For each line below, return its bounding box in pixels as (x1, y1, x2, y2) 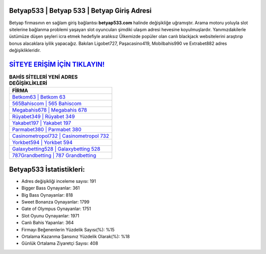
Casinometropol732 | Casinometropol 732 (12, 132, 109, 139)
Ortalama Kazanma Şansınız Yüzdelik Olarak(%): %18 (21, 234, 130, 239)
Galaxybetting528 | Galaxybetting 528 (12, 146, 100, 153)
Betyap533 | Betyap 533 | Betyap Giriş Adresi (9, 6, 152, 15)
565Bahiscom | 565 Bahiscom (12, 100, 82, 107)
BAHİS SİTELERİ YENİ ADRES (9, 74, 78, 81)
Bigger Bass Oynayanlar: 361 (21, 185, 80, 191)
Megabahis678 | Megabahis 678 (12, 107, 87, 114)
